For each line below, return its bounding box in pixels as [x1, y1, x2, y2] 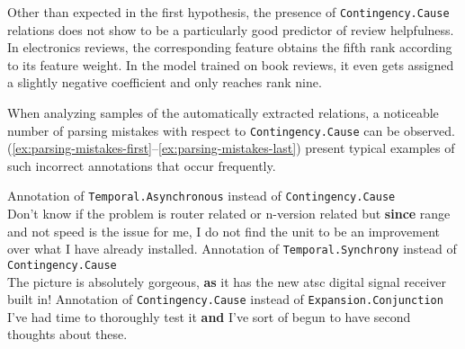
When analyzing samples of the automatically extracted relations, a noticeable [7, 103, 439, 122]
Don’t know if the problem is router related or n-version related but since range [7, 204, 451, 223]
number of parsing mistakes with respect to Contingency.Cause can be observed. [7, 121, 455, 139]
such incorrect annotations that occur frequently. [7, 156, 276, 174]
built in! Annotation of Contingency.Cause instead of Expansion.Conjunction [7, 290, 443, 309]
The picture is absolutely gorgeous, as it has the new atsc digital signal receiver [7, 272, 447, 291]
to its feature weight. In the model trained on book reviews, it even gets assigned [7, 55, 454, 74]
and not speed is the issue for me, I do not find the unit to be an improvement [7, 221, 441, 240]
